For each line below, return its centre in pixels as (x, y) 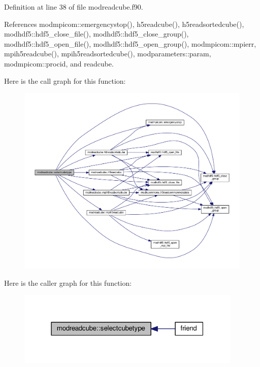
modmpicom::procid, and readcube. (59, 63)
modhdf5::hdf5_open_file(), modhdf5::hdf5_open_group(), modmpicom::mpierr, (130, 43)
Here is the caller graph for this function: (68, 282)
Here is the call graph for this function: (65, 80)
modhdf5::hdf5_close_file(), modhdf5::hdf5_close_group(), (96, 34)
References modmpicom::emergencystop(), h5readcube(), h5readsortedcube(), (124, 24)
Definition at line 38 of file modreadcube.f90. (74, 7)
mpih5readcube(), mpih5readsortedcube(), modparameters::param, (108, 54)
